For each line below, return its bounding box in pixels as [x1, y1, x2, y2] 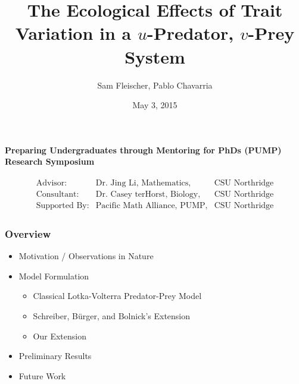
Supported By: [36, 201, 89, 210]
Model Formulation [18, 269, 89, 282]
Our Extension [33, 329, 86, 342]
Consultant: [36, 190, 79, 199]
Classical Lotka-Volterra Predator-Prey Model [33, 289, 202, 302]
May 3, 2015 [132, 99, 177, 111]
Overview [5, 226, 51, 241]
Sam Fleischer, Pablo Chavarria [97, 78, 213, 91]
